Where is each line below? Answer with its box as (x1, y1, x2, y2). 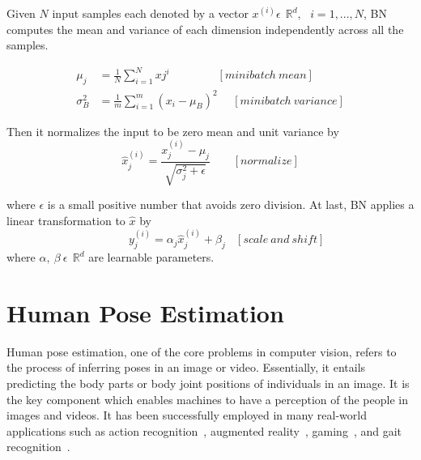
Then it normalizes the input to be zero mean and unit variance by (6, 122, 339, 139)
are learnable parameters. (88, 249, 215, 266)
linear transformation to (6, 211, 125, 228)
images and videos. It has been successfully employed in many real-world (6, 407, 368, 424)
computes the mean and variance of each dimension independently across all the (6, 20, 404, 37)
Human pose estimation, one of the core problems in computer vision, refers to (6, 343, 397, 360)
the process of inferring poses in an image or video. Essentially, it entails (6, 359, 366, 376)
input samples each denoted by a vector (52, 5, 249, 21)
